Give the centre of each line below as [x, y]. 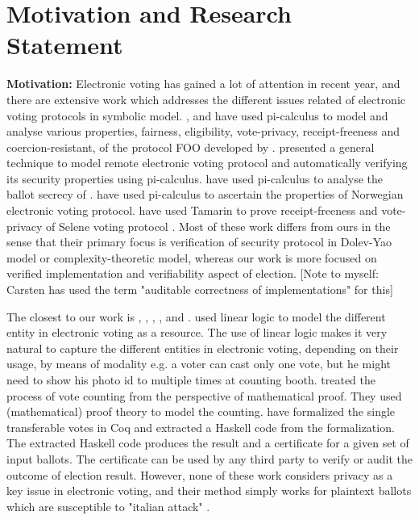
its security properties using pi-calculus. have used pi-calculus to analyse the [195, 178]
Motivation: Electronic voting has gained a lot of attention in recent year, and [203, 84]
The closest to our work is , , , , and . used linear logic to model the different [196, 316]
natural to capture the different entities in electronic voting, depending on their [203, 348]
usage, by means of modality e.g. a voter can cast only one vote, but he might [199, 364]
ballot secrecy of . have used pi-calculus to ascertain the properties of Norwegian [205, 194]
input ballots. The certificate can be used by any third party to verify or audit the [209, 458]
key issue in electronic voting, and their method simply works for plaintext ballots [209, 491]
